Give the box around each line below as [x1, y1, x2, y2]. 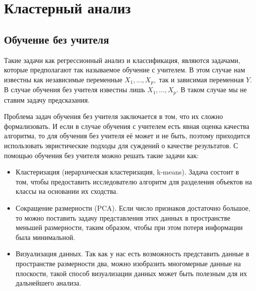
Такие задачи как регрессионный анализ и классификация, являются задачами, [4, 55, 240, 65]
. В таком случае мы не [176, 84, 247, 95]
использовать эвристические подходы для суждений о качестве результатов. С [4, 140, 238, 151]
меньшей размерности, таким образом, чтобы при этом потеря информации [15, 222, 243, 233]
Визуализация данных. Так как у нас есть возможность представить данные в [15, 248, 250, 259]
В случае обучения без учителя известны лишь [4, 84, 145, 95]
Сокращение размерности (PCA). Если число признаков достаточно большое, [15, 203, 251, 213]
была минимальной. [15, 232, 75, 242]
